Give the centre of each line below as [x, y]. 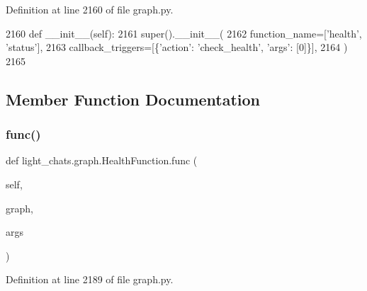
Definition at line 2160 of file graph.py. [90, 9]
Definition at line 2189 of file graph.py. [90, 279]
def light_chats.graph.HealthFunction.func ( [102, 160]
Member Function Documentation [133, 99]
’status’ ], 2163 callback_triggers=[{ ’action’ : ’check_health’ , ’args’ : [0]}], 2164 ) [177, 47]
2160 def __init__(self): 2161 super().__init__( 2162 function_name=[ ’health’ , [184, 33]
